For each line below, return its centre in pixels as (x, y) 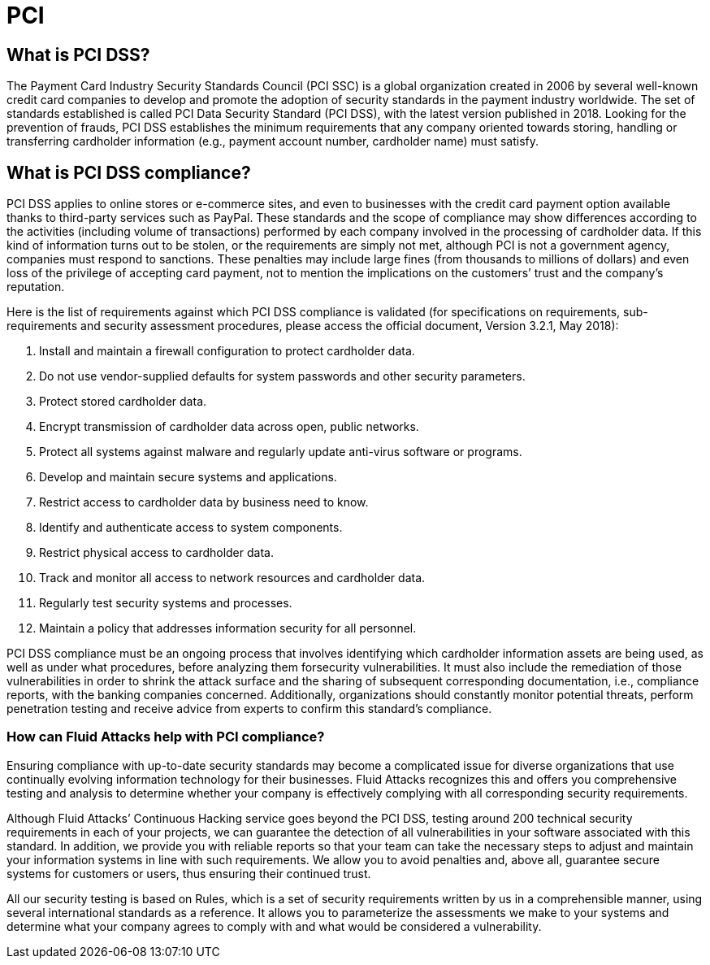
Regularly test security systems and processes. (166, 603)
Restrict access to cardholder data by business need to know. (204, 502)
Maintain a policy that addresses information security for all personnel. (228, 628)
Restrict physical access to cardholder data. (156, 553)
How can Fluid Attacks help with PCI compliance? (166, 737)
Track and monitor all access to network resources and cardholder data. (232, 578)
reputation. (36, 287)
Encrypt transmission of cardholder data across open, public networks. (229, 427)
